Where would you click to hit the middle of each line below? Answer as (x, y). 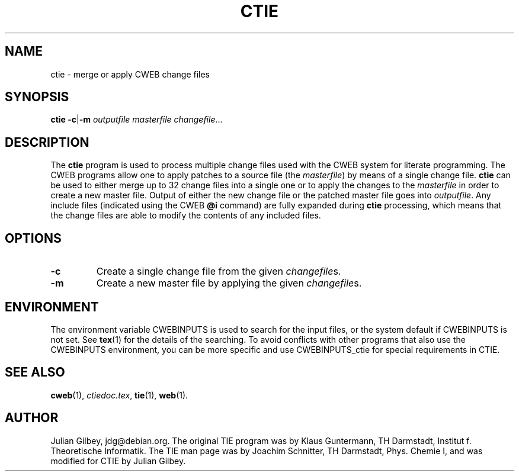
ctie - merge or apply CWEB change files (130, 74)
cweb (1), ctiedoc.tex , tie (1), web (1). (119, 395)
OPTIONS (33, 238)
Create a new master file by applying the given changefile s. (229, 283)
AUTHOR (32, 418)
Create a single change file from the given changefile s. (219, 271)
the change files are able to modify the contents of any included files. (186, 216)
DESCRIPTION (47, 142)
